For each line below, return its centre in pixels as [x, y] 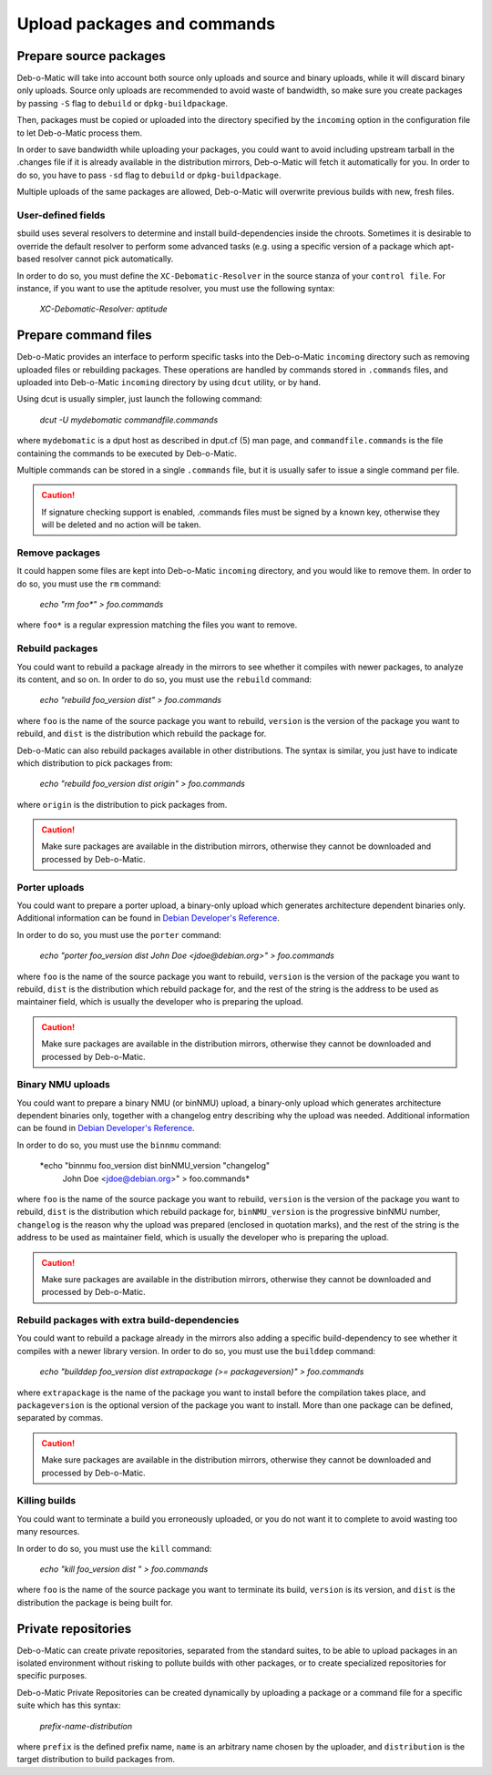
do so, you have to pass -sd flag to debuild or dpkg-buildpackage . [149, 175]
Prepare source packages [91, 56]
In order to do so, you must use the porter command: [119, 934]
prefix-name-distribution [86, 1726]
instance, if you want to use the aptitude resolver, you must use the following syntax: [176, 288]
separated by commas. [60, 1418]
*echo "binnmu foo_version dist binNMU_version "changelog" [155, 1166]
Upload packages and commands [146, 24]
